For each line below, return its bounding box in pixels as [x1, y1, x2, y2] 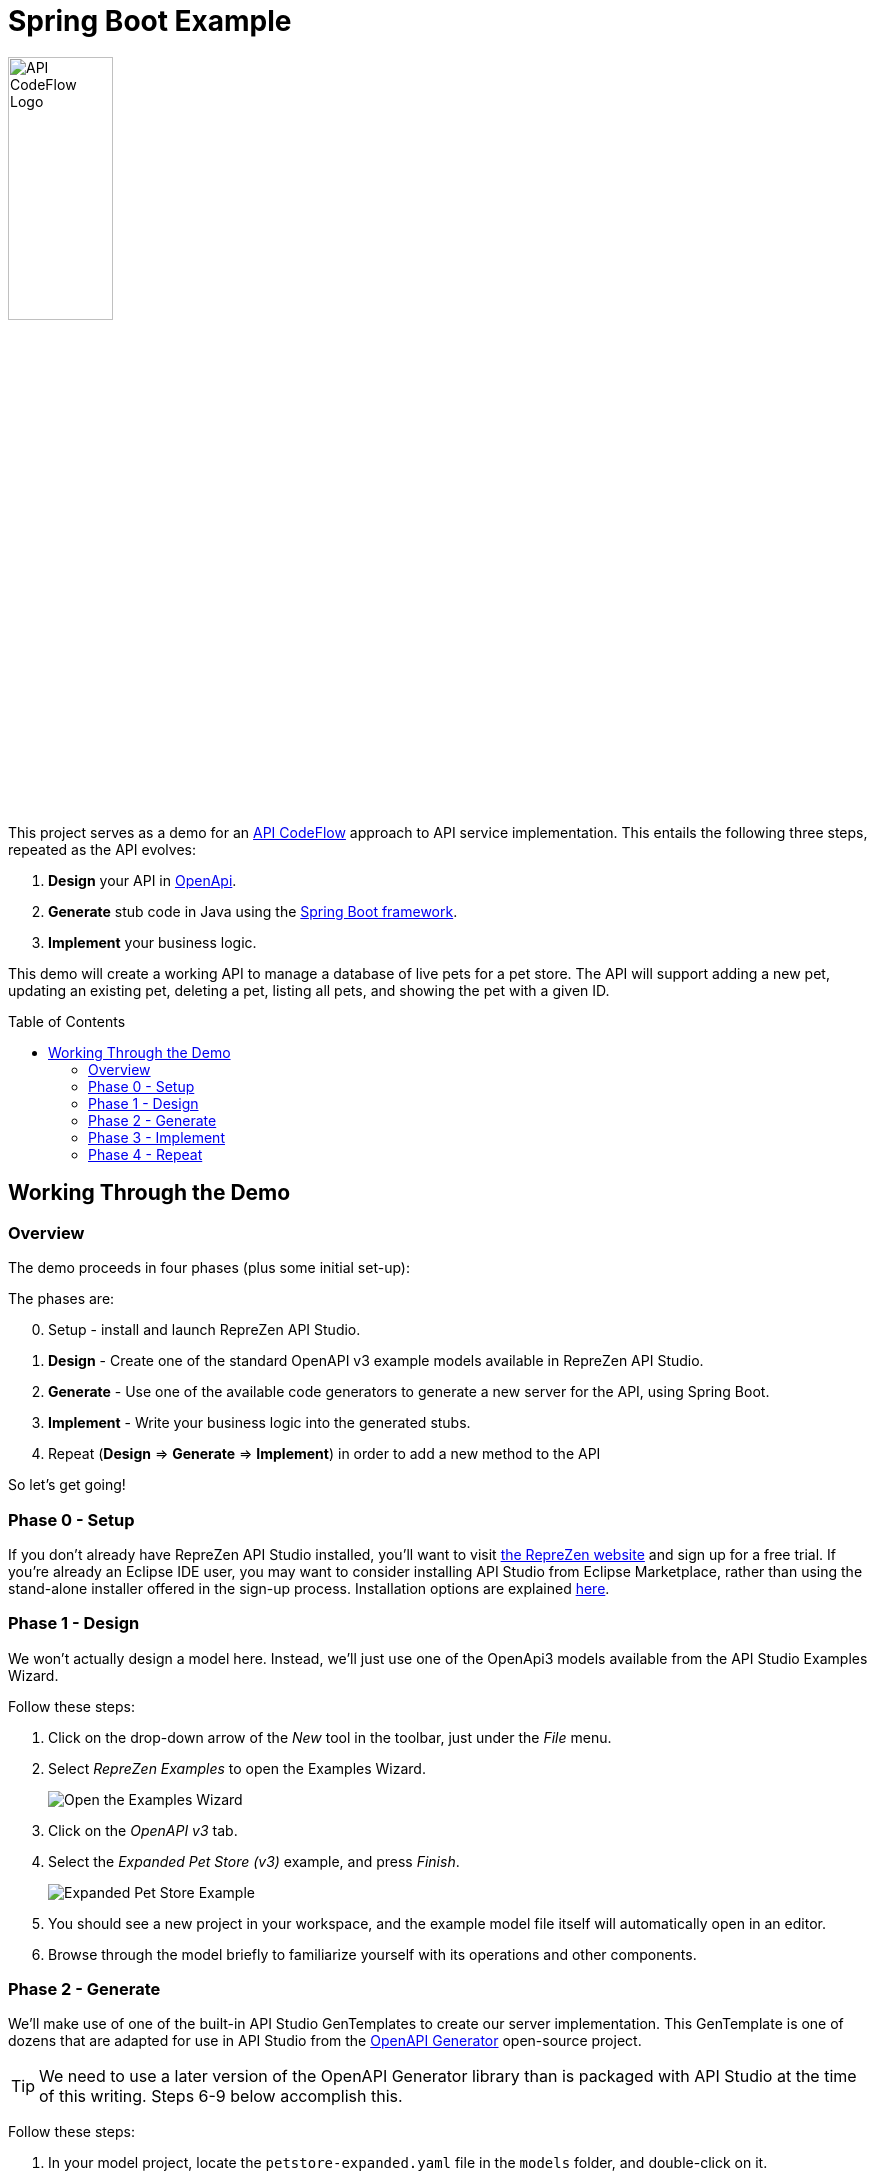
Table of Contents [8, 1012, 126, 1030]
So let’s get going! [8, 1476, 126, 1494]
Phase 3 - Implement [88, 1128, 225, 1146]
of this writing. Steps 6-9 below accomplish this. [39, 2086, 403, 2107]
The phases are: [8, 1290, 115, 1308]
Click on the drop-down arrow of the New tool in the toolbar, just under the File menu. [48, 1728, 612, 1746]
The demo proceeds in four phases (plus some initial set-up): [8, 1259, 410, 1277]
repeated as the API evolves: [8, 840, 197, 858]
